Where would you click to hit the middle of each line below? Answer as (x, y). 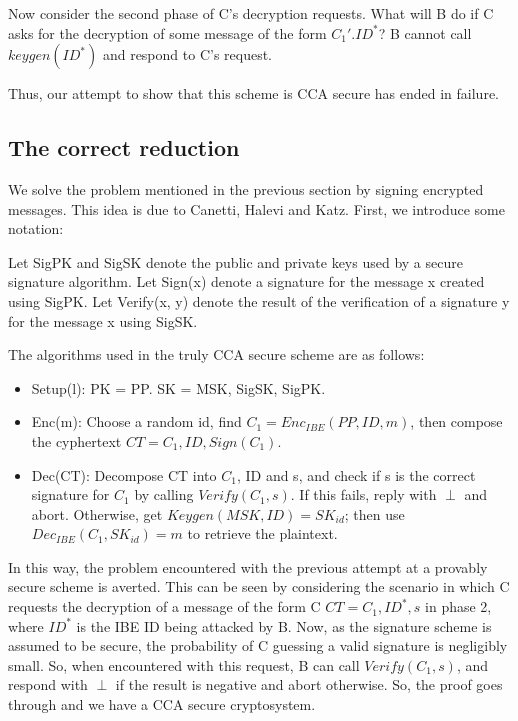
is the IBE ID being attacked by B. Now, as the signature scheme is (284, 625)
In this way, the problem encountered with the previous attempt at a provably (248, 566)
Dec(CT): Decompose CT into (124, 474)
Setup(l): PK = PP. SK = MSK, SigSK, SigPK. (178, 387)
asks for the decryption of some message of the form (167, 32)
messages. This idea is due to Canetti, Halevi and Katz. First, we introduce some (256, 208)
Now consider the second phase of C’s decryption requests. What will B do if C (251, 13)
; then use (374, 513)
